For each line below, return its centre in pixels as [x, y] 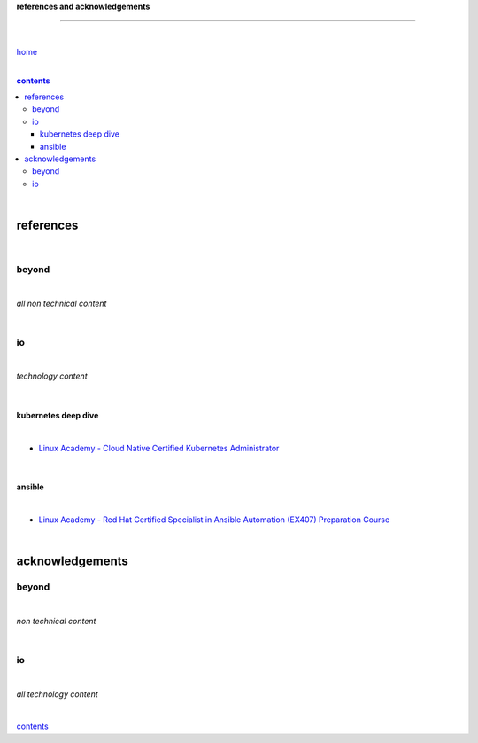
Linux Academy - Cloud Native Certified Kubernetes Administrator [159, 448]
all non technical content [62, 303]
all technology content [58, 694]
